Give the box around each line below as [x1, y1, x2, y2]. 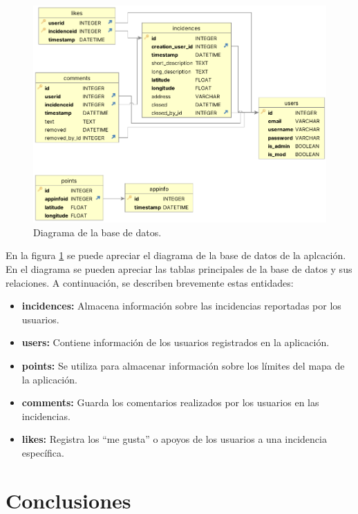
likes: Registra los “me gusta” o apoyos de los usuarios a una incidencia [21, 432, 327, 446]
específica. [21, 445, 64, 459]
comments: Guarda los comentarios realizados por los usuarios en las [21, 395, 319, 410]
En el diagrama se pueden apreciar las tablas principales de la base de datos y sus [6, 262, 352, 276]
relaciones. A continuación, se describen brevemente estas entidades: [6, 275, 294, 289]
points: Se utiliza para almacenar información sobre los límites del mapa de [21, 358, 345, 372]
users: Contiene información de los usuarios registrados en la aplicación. [21, 335, 330, 350]
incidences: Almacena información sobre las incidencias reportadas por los [21, 298, 341, 313]
